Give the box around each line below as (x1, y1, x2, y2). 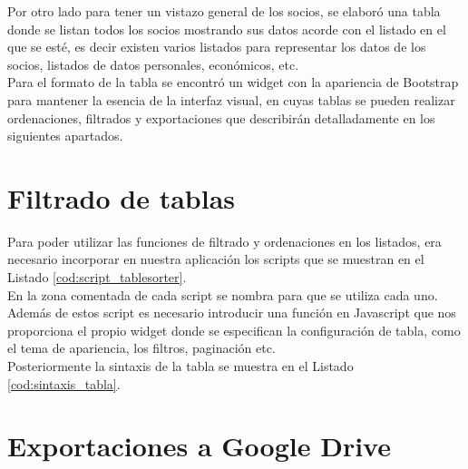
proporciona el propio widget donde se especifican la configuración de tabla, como (7, 320, 461, 339)
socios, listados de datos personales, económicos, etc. (7, 54, 299, 73)
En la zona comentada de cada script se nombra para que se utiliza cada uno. (7, 285, 438, 304)
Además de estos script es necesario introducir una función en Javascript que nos (7, 303, 456, 322)
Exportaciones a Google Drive (7, 427, 391, 464)
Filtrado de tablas (7, 179, 236, 216)
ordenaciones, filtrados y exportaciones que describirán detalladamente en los (7, 108, 435, 127)
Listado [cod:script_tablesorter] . (7, 268, 187, 287)
